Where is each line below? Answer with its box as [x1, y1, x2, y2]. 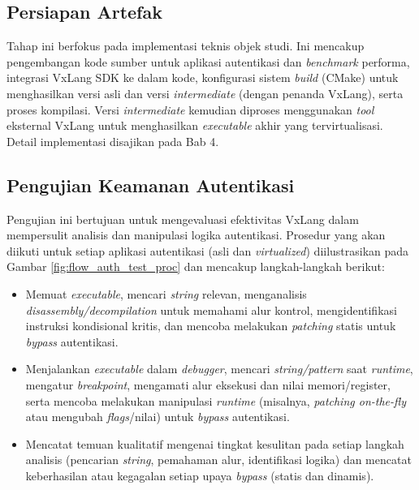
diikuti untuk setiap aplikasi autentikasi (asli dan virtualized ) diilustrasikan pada [6, 242, 409, 259]
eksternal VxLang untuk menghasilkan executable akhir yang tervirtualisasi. [6, 117, 383, 134]
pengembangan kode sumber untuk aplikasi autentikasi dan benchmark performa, [6, 53, 410, 70]
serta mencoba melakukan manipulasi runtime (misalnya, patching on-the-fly [25, 392, 407, 409]
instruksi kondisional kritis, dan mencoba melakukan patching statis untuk [25, 317, 396, 334]
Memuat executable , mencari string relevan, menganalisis [25, 285, 307, 302]
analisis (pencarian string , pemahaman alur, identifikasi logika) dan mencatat [25, 451, 412, 468]
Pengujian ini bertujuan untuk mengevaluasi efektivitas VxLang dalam [6, 210, 359, 227]
